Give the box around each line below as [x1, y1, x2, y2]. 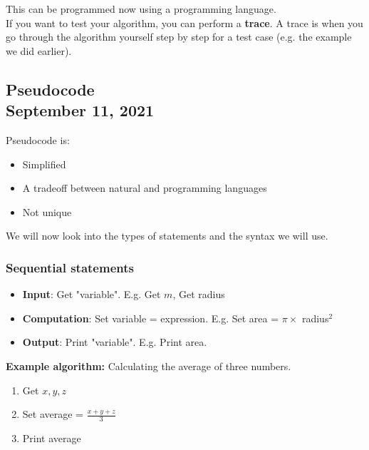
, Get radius [172, 287, 225, 302]
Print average [22, 430, 81, 445]
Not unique [22, 204, 72, 219]
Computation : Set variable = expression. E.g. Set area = [22, 310, 279, 325]
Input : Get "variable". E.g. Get [22, 287, 161, 302]
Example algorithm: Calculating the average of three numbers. [6, 358, 291, 373]
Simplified [22, 156, 66, 171]
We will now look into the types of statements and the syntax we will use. [6, 228, 328, 243]
